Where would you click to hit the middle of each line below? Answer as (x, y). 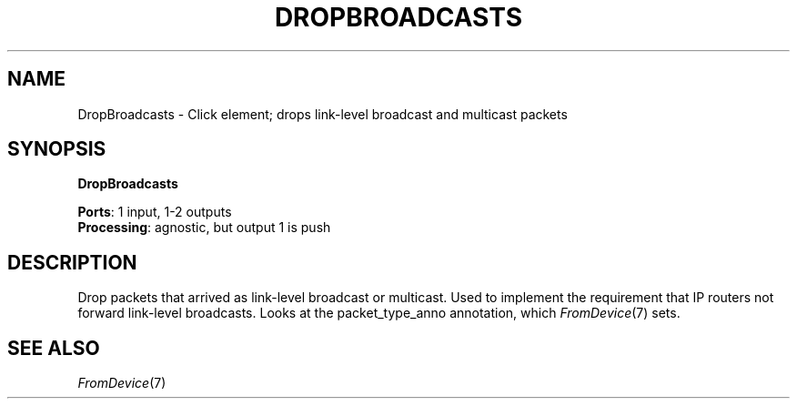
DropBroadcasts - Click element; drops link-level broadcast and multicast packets (323, 114)
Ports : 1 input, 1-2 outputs (155, 212)
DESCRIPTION (72, 262)
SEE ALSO (54, 348)
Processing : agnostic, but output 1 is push (204, 228)
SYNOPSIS (57, 149)
